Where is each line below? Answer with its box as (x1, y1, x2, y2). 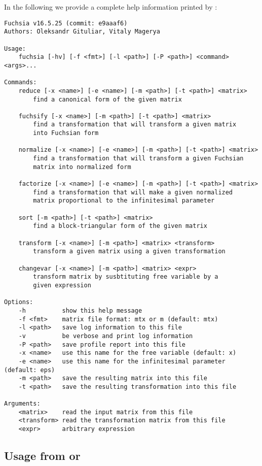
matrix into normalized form (33, 163, 131, 171)
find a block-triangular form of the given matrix (33, 222, 207, 230)
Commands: (4, 79, 37, 86)
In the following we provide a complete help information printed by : (4, 2, 217, 12)
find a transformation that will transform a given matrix (33, 121, 237, 128)
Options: (4, 298, 33, 306)
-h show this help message (18, 307, 142, 314)
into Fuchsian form (33, 129, 99, 137)
